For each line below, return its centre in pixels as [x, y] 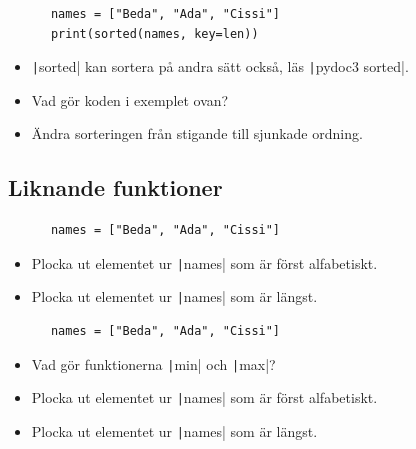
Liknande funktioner [115, 187]
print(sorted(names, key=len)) [154, 33]
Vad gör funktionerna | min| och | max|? [153, 363]
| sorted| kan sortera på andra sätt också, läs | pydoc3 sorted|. [220, 66]
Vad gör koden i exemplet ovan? [130, 99]
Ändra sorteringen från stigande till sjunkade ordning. [197, 133]
